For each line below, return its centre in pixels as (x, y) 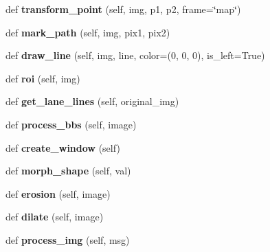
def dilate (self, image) (55, 217)
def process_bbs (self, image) (71, 124)
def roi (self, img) (43, 78)
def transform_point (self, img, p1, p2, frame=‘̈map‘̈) (123, 9)
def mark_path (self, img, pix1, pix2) (88, 32)
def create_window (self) (63, 147)
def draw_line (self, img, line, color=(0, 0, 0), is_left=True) (135, 55)
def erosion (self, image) (58, 193)
